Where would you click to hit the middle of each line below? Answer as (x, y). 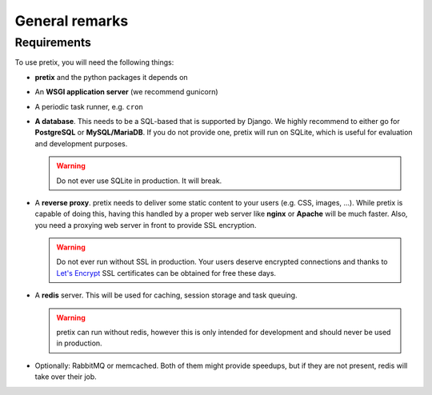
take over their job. (66, 377)
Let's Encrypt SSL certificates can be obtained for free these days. (166, 273)
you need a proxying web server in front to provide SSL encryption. (146, 225)
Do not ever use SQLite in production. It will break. (139, 181)
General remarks (72, 21)
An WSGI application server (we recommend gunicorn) (127, 92)
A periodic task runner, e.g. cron (89, 106)
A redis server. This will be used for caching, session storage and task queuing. (166, 295)
